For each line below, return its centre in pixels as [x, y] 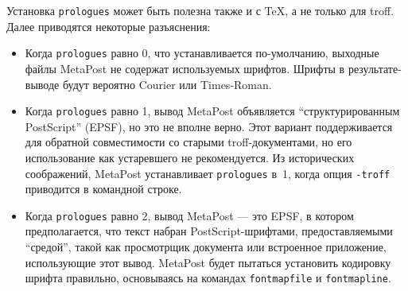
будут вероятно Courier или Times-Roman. [167, 84]
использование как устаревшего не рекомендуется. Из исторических [190, 157]
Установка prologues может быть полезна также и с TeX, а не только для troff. [200, 10]
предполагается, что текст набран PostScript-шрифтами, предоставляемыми [209, 231]
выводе [42, 84]
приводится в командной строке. [103, 189]
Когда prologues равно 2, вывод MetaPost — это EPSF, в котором [189, 215]
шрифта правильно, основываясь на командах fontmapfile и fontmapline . [208, 278]
